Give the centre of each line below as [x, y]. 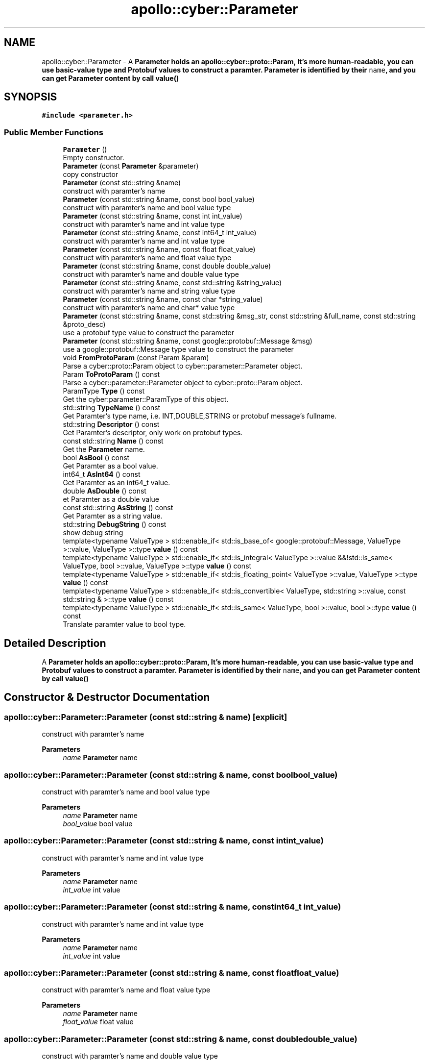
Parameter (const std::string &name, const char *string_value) [163, 299]
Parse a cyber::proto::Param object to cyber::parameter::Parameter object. [183, 366]
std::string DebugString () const [115, 524]
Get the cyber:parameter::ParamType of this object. [146, 399]
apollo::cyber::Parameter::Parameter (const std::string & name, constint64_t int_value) [173, 907]
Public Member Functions [54, 132]
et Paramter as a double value [111, 499]
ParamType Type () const [104, 391]
